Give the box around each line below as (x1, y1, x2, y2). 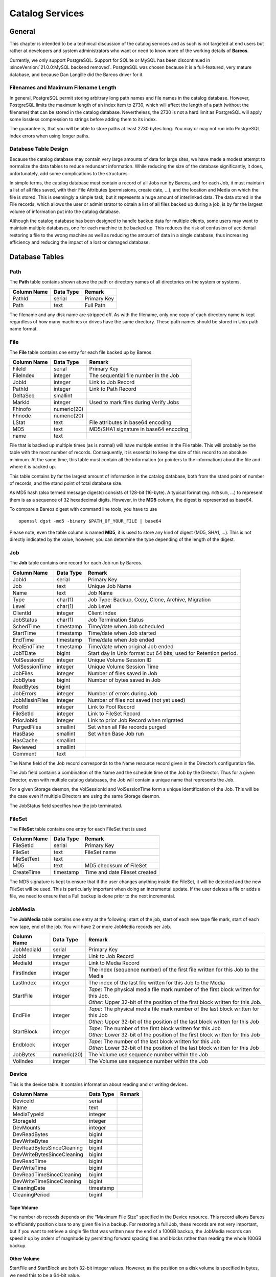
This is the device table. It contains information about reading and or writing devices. (9, 1081, 188, 1087)
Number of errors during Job (87, 690, 157, 697)
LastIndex (12, 979, 36, 986)
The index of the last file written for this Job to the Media (88, 979, 225, 986)
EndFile (12, 1012, 31, 1019)
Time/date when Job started (87, 629, 156, 636)
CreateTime (12, 869, 41, 876)
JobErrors (12, 690, 37, 697)
